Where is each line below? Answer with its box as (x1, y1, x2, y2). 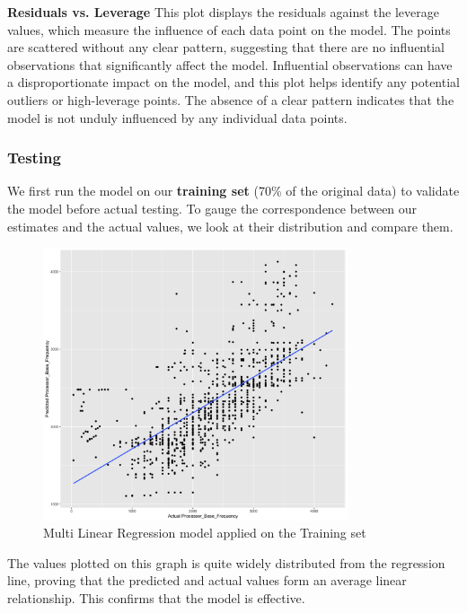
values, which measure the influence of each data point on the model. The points (7, 20, 451, 39)
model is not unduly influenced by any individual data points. (7, 108, 348, 127)
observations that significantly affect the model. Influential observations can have (7, 55, 453, 74)
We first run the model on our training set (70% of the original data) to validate (7, 181, 460, 200)
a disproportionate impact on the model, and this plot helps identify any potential (7, 73, 460, 92)
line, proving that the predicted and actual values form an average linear (7, 571, 407, 590)
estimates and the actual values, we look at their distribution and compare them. (7, 216, 454, 235)
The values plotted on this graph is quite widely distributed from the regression (7, 553, 445, 572)
